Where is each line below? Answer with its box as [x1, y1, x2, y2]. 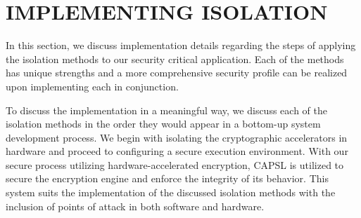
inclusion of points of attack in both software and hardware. [6, 198, 265, 213]
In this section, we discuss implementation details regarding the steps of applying [6, 38, 356, 53]
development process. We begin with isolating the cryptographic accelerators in [6, 130, 348, 144]
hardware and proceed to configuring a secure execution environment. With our [6, 144, 348, 158]
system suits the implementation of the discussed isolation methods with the [6, 185, 336, 200]
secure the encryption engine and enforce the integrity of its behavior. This [6, 171, 329, 186]
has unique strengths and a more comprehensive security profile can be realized [6, 65, 348, 80]
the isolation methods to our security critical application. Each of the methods [6, 51, 344, 66]
